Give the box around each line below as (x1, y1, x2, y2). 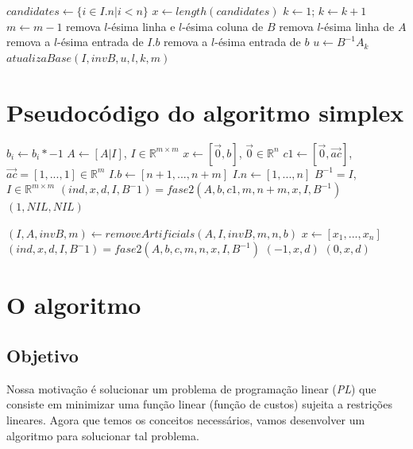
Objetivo (6, 343, 79, 368)
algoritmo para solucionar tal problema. (6, 427, 199, 443)
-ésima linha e (107, 17, 176, 34)
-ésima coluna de (182, 17, 264, 34)
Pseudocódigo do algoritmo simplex (6, 95, 404, 128)
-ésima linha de (320, 17, 395, 34)
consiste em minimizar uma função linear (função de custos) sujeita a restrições (6, 396, 392, 412)
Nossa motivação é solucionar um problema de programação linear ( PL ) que (6, 380, 376, 397)
